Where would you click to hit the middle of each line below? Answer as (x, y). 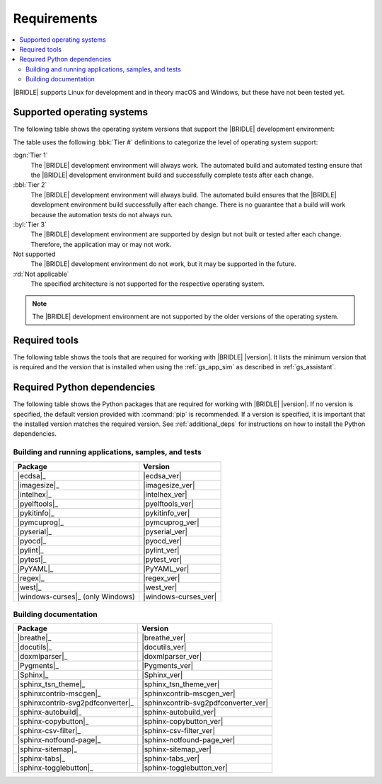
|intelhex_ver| (165, 494)
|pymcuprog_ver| (171, 522)
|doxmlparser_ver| (172, 657)
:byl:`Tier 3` (30, 224)
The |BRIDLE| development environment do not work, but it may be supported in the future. (163, 264)
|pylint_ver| (161, 550)
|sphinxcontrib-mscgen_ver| (189, 693)
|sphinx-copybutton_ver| (183, 722)
